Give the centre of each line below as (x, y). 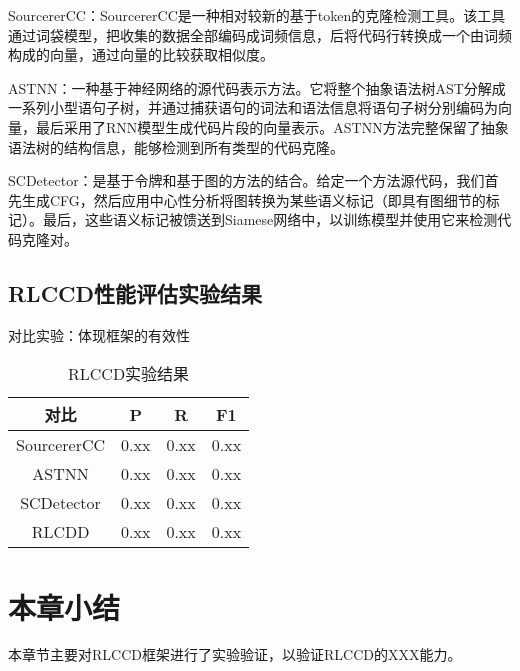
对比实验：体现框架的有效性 (99, 334)
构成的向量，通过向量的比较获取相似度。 (141, 54)
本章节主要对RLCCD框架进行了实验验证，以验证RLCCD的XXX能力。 (235, 654)
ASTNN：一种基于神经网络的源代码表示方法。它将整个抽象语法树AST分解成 (257, 87)
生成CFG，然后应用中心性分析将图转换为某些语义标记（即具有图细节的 (253, 199)
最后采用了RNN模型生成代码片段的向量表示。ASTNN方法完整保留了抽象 (272, 126)
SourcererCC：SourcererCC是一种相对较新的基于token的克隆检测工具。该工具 (257, 15)
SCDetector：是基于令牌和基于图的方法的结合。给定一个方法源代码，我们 (246, 180)
